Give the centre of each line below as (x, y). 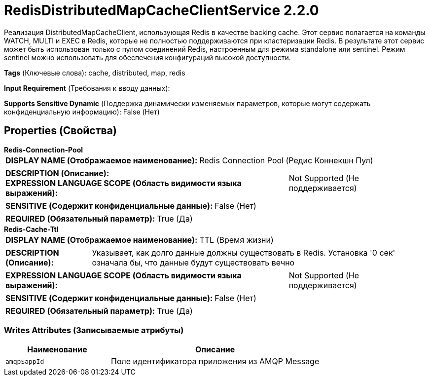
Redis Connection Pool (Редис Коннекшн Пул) (286, 160)
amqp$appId (25, 361)
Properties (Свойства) (60, 131)
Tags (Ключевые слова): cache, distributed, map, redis (95, 73)
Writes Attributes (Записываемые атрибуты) (94, 330)
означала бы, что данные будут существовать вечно (193, 262)
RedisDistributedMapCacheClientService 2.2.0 (161, 10)
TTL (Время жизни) (236, 240)
